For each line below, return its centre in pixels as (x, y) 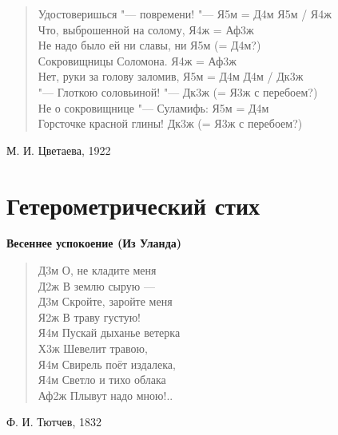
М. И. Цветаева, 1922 (59, 150)
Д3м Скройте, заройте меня (105, 301)
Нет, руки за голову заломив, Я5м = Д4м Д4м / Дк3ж (171, 76)
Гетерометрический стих (133, 205)
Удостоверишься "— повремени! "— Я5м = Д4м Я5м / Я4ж (185, 14)
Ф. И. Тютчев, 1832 (54, 422)
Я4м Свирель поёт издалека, (107, 364)
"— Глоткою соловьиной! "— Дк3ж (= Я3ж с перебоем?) (178, 91)
